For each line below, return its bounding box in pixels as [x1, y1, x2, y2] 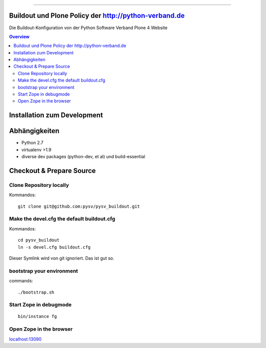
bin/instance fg [18, 314, 57, 319]
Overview [9, 34, 30, 40]
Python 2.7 [21, 140, 44, 146]
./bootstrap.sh [18, 289, 55, 295]
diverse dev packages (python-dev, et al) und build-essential [21, 154, 145, 160]
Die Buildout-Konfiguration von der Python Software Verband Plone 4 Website [9, 25, 167, 31]
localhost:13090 [9, 336, 42, 342]
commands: [9, 278, 33, 284]
